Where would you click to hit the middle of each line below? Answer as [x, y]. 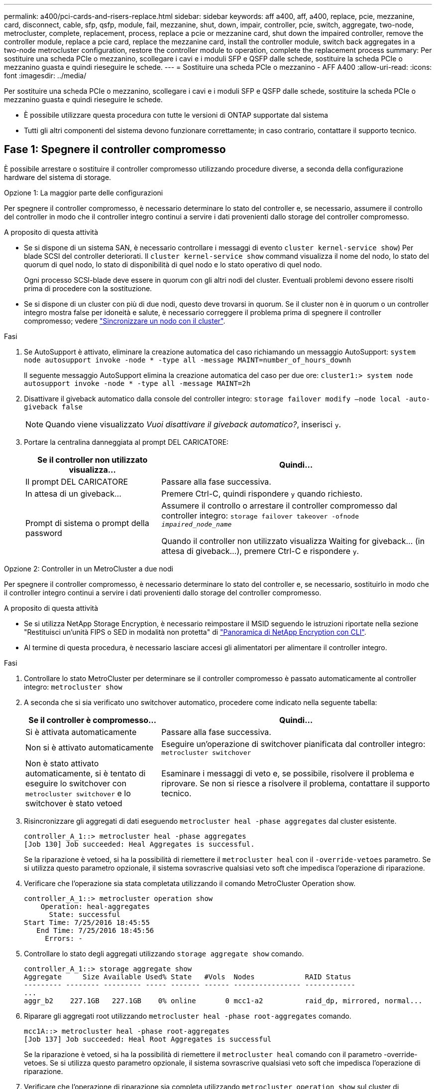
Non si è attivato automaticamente [90, 748]
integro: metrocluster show [73, 687]
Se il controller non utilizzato [93, 459]
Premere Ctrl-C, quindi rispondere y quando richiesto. [262, 493]
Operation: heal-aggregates [95, 906]
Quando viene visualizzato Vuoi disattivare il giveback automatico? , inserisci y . [193, 424]
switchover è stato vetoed [74, 803]
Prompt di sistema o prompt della [87, 523]
